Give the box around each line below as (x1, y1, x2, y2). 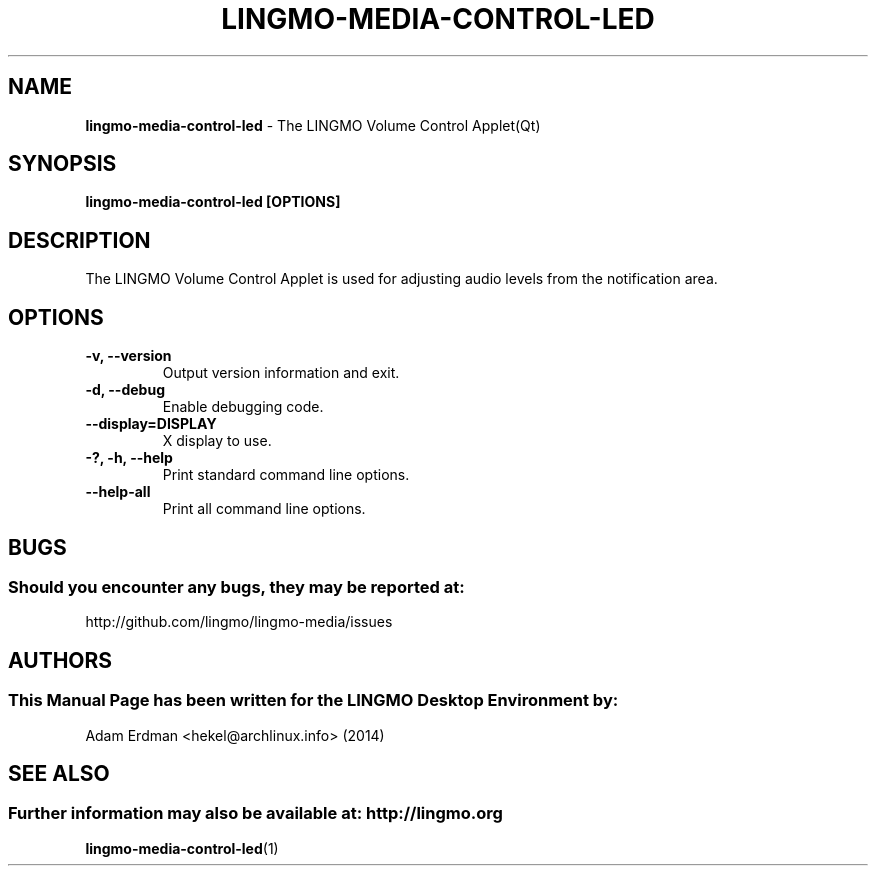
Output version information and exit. (162, 364, 400, 382)
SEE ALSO (8, 760, 110, 786)
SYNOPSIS (8, 151, 117, 177)
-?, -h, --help (85, 449, 173, 467)
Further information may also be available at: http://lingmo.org (8, 803, 503, 824)
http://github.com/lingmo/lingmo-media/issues (85, 613, 393, 631)
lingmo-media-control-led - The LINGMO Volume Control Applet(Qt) (85, 116, 541, 134)
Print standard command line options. (162, 466, 410, 484)
